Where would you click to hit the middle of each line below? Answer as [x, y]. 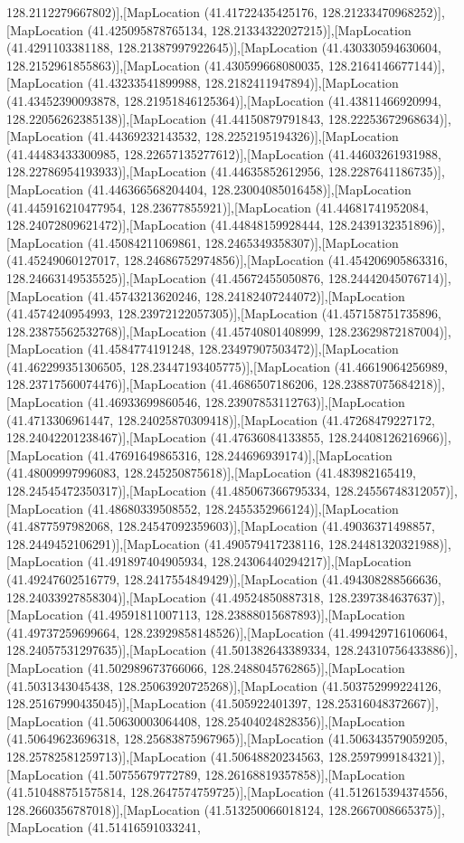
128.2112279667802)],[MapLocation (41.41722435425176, [162, 12]
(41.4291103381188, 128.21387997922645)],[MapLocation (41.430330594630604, [224, 47]
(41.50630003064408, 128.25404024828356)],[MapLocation [246, 720]
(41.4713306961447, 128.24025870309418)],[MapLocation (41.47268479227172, [221, 419]
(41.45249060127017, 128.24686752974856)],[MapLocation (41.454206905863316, [227, 260]
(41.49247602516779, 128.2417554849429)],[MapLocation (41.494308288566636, [224, 579]
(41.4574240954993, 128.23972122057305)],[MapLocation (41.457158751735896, [224, 313]
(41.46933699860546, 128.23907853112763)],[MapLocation [246, 402]
